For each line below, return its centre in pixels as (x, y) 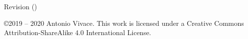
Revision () (21, 6)
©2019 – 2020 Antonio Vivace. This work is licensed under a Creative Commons (124, 23)
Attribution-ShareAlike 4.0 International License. (78, 32)
